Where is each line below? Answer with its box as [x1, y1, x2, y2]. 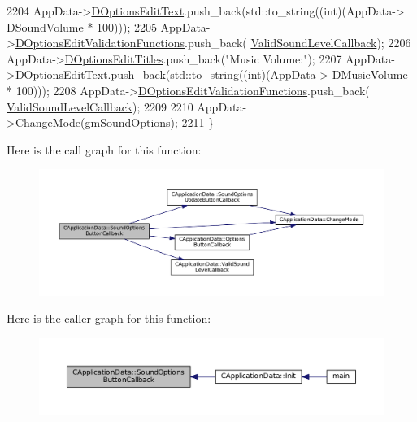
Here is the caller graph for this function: [7, 310, 211, 327]
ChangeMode [15, 114, 81, 131]
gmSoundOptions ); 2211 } [85, 114, 215, 131]
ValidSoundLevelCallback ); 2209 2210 [7, 98, 193, 115]
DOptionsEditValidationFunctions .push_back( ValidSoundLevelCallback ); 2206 [15, 34, 411, 51]
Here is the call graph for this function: [7, 141, 202, 158]
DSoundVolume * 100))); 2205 [7, 18, 157, 35]
